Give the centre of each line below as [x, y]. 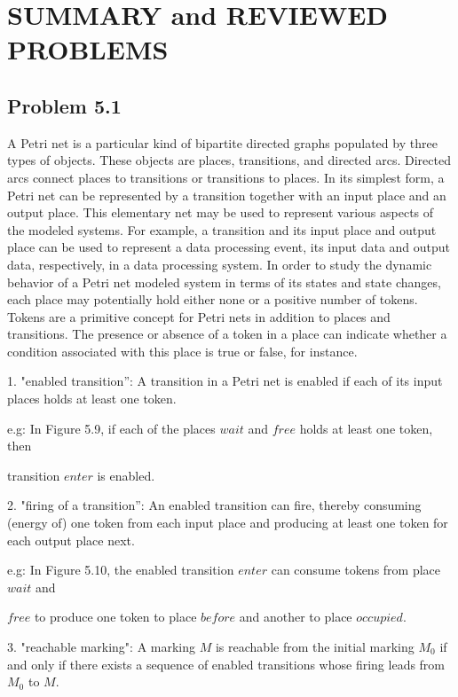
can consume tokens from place [356, 570]
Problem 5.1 [64, 105]
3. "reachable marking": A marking [102, 647]
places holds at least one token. [92, 399]
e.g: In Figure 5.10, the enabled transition [121, 570]
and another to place [296, 617]
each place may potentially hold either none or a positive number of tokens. [213, 299]
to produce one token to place [115, 617]
